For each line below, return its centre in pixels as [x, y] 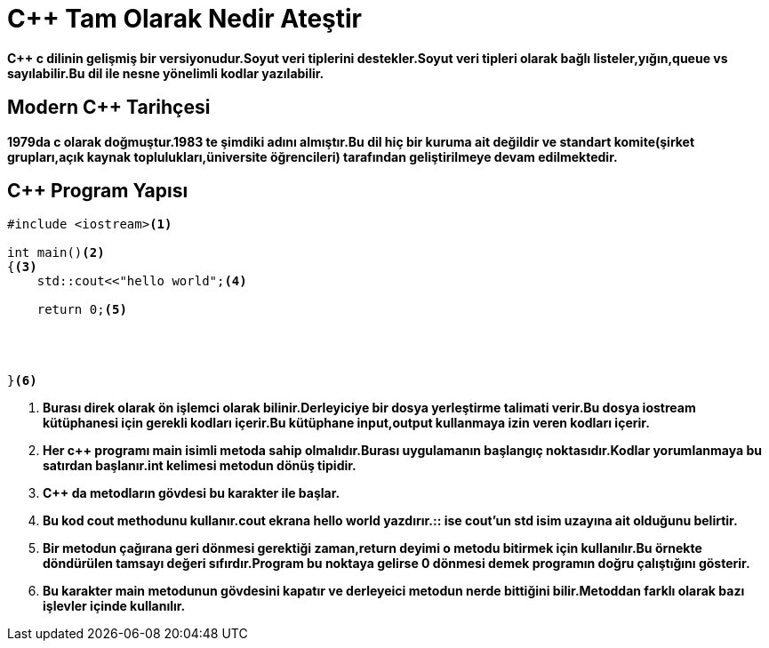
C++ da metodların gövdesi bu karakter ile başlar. [192, 493]
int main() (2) [56, 253]
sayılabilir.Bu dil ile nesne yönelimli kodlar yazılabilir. [166, 73]
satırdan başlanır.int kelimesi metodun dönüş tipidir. [200, 466]
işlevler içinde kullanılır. [114, 606]
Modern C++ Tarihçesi [109, 108]
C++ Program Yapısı [98, 191]
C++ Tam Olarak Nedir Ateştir [185, 19]
